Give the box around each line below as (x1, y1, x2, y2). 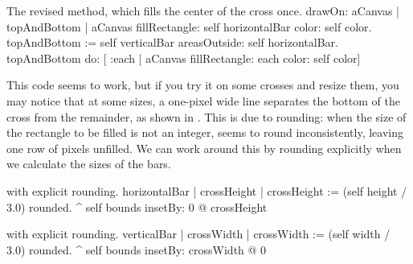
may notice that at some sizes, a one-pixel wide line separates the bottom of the (6, 92, 400, 109)
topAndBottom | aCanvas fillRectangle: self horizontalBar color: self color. (6, 18, 372, 35)
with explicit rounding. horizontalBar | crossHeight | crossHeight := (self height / (6, 182, 407, 199)
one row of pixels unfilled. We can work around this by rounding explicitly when (6, 139, 402, 156)
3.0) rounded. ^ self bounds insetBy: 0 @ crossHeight (6, 198, 268, 215)
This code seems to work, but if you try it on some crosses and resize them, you (6, 76, 399, 93)
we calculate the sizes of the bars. (6, 155, 171, 172)
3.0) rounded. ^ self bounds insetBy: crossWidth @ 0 (6, 241, 267, 258)
